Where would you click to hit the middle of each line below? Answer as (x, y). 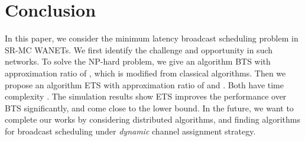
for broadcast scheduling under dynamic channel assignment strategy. (130, 131)
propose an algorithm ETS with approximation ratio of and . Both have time (144, 84)
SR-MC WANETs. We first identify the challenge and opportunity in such (139, 49)
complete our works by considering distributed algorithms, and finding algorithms (153, 119)
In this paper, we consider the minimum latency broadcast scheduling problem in (152, 38)
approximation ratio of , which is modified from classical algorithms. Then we (145, 73)
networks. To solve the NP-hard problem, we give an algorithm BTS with (138, 61)
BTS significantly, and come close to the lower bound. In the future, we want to (149, 108)
